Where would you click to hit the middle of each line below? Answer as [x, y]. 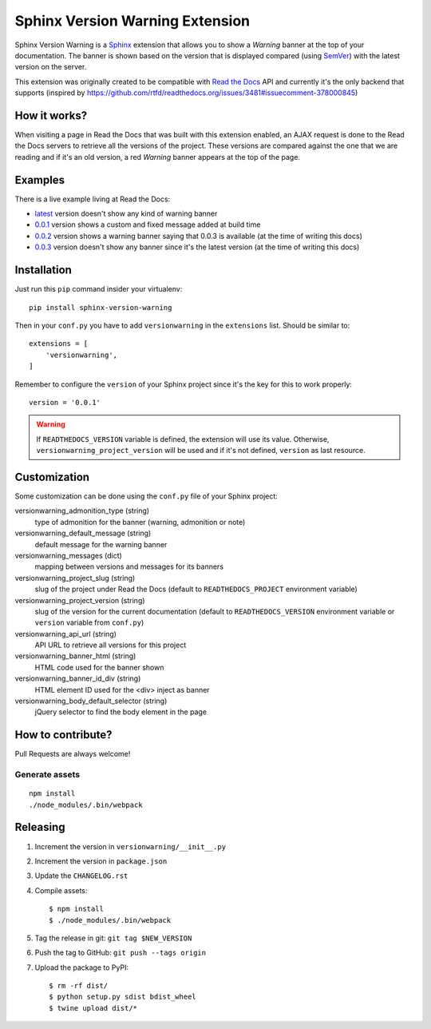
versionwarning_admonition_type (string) [82, 511]
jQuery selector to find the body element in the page [121, 712]
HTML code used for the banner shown [99, 667]
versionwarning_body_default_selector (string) [91, 701]
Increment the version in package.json [101, 861]
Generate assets [47, 775]
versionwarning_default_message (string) [83, 533]
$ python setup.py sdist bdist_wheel [123, 997]
